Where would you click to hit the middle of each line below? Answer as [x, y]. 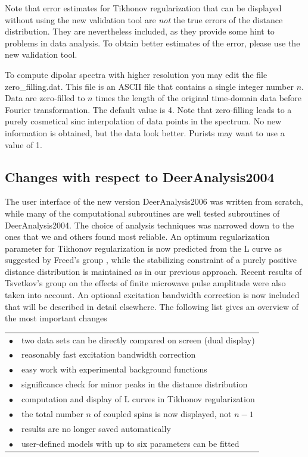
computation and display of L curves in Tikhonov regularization [138, 398]
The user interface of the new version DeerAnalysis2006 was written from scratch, [154, 201]
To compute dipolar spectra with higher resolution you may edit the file [136, 74]
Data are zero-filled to [45, 98]
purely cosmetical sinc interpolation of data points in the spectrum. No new [143, 121]
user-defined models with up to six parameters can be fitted [130, 443]
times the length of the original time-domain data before [199, 98]
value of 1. [24, 144]
